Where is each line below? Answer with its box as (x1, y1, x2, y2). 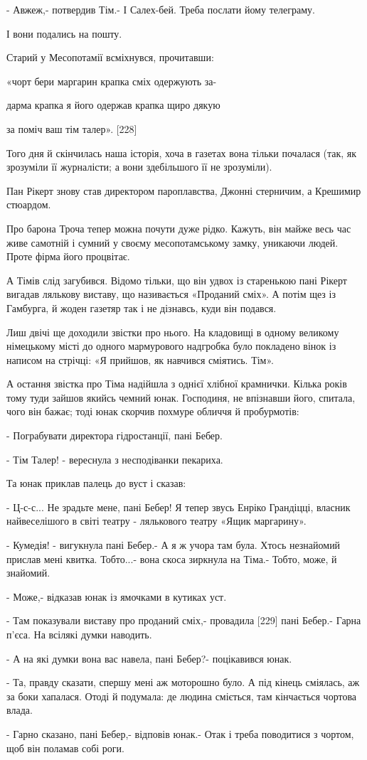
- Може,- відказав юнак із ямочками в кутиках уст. (6, 589, 227, 604)
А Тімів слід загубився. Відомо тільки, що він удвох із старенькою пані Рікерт (6, 272, 347, 287)
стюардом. (6, 197, 51, 212)
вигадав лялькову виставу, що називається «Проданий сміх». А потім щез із (6, 287, 336, 301)
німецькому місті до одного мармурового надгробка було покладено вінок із (6, 338, 336, 353)
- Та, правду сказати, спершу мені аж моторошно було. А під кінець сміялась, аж (6, 675, 360, 690)
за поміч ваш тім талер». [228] (6, 121, 137, 136)
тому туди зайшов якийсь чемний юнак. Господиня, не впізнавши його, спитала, (6, 390, 356, 405)
